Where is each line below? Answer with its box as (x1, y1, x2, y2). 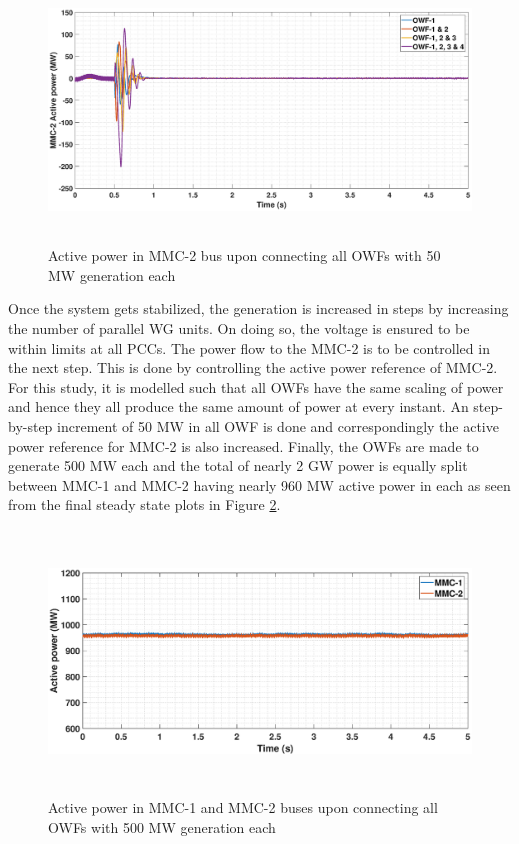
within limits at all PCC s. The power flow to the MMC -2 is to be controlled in (8, 337, 490, 358)
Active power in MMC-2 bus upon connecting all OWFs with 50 (48, 245, 441, 266)
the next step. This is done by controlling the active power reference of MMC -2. (8, 357, 498, 378)
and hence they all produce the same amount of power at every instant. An (8, 396, 469, 417)
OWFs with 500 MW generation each (48, 816, 276, 837)
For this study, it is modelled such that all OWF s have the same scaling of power (8, 376, 504, 397)
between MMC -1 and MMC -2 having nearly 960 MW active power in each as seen (8, 474, 511, 495)
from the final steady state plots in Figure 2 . (8, 494, 281, 515)
